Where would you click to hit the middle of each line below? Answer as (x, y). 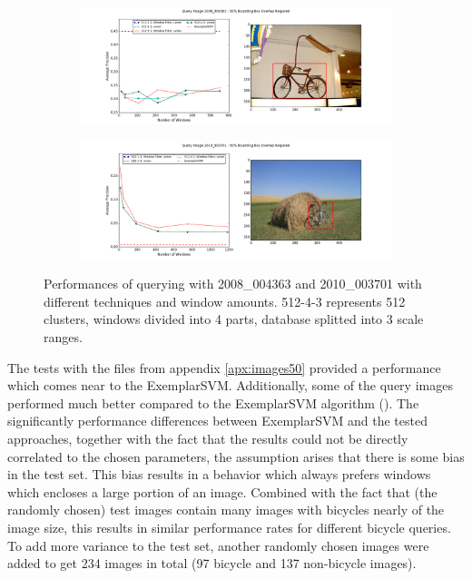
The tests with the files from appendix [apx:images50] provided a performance (224, 367)
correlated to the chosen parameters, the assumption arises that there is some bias (236, 456)
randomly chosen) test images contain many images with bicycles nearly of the (226, 510)
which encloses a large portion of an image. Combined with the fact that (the (222, 491)
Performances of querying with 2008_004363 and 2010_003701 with (233, 284)
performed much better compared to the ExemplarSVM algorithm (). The (213, 402)
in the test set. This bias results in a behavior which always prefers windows (219, 474)
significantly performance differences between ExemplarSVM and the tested (217, 421)
